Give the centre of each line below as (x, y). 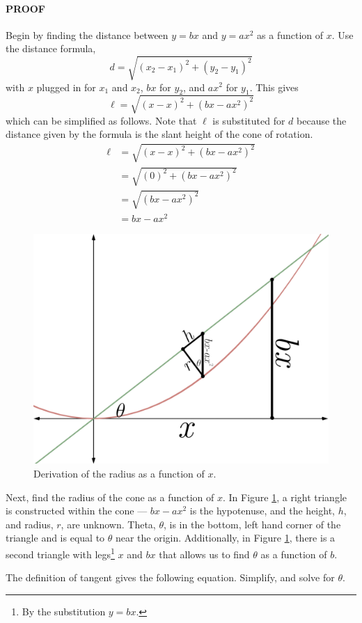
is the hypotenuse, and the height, (262, 511)
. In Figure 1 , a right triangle (285, 497)
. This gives (274, 87)
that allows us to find (204, 554)
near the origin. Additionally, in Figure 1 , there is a (225, 538)
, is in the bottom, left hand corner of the (252, 524)
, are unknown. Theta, (108, 524)
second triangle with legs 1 (60, 553)
